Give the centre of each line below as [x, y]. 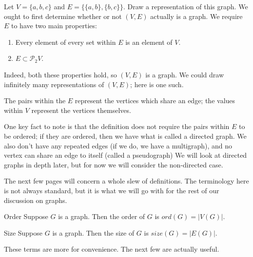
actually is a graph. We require [196, 16]
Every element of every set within [66, 42]
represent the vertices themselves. [81, 110]
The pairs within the [35, 101]
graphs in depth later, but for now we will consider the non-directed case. [114, 164]
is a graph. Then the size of [93, 232]
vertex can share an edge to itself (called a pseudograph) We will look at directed [126, 155]
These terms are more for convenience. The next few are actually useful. [112, 249]
